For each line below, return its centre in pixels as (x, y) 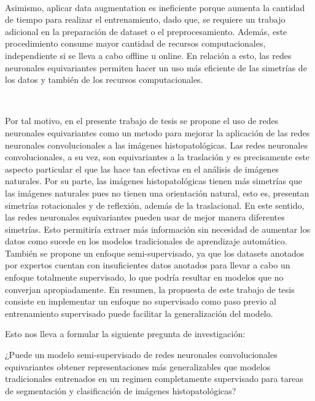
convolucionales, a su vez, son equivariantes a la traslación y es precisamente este (157, 157)
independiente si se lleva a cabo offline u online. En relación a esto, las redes (148, 55)
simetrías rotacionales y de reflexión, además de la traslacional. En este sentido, (155, 205)
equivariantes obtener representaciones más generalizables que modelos (138, 366)
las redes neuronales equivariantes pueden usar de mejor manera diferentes (145, 217)
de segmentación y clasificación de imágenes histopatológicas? (121, 390)
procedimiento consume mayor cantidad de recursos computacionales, (135, 43)
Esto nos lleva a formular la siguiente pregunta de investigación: (125, 334)
